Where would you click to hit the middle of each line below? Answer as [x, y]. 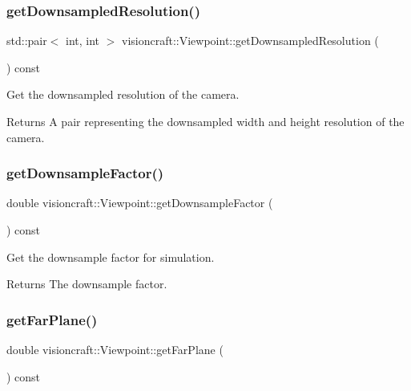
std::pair [27, 41]
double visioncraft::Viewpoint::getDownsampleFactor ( [140, 203]
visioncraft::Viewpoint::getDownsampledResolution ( [250, 41]
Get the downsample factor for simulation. [111, 257]
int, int [83, 41]
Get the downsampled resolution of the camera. [123, 94]
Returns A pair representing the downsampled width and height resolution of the [205, 121]
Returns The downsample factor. [87, 284]
